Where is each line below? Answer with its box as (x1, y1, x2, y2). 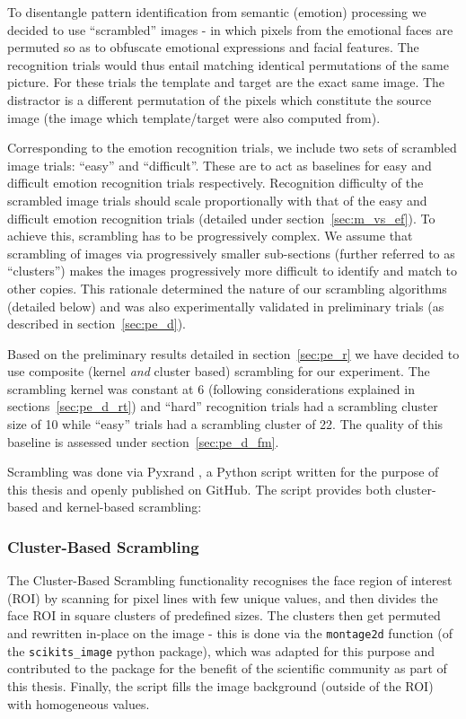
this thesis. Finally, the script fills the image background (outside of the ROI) (7, 676, 434, 695)
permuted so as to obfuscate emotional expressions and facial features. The (7, 38, 419, 57)
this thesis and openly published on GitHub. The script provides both (7, 479, 391, 498)
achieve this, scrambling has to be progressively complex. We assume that (7, 226, 413, 245)
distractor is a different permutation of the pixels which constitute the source (7, 90, 432, 109)
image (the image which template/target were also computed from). (7, 108, 381, 127)
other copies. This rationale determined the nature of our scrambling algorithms (7, 278, 447, 297)
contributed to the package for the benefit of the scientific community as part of (7, 659, 447, 678)
